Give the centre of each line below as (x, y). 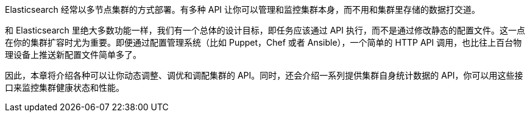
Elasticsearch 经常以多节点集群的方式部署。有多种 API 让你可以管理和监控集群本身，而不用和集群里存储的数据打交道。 (243, 9)
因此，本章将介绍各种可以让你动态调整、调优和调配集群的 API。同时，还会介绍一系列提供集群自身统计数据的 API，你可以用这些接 (264, 75)
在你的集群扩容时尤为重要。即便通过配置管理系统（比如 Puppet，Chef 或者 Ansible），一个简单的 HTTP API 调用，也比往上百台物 (263, 42)
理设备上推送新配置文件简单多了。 (73, 55)
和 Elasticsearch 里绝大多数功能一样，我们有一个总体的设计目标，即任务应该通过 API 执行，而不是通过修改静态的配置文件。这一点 (265, 30)
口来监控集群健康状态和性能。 (65, 87)
